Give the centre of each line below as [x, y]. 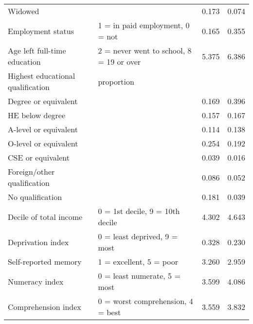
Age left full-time [37, 50]
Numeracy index [36, 281]
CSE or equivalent [39, 157]
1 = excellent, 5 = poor [138, 261]
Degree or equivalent [43, 101]
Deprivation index [38, 242]
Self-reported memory [45, 261]
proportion [116, 81]
